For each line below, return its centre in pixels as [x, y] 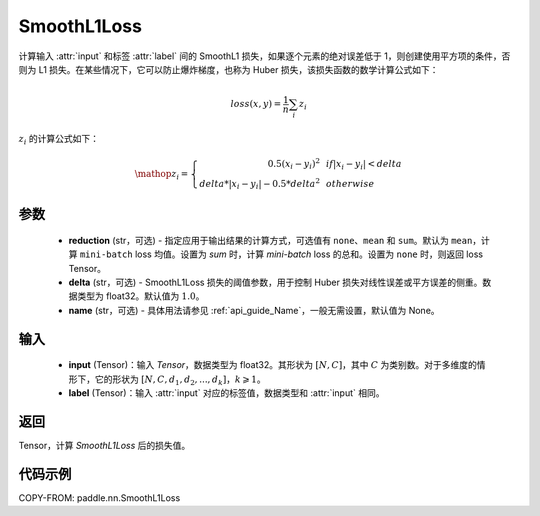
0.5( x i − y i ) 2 [293, 164]
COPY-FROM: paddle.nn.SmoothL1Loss [99, 497]
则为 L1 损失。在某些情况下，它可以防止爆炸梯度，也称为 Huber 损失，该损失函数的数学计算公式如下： [228, 69]
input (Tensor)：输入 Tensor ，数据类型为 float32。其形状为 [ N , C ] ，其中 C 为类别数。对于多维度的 [272, 365]
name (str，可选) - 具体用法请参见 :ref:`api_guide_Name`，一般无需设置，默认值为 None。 [254, 310]
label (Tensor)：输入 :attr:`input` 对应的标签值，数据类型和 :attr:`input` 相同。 [226, 393]
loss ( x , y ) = [256, 104]
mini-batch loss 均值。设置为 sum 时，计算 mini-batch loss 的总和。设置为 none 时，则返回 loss [281, 254]
